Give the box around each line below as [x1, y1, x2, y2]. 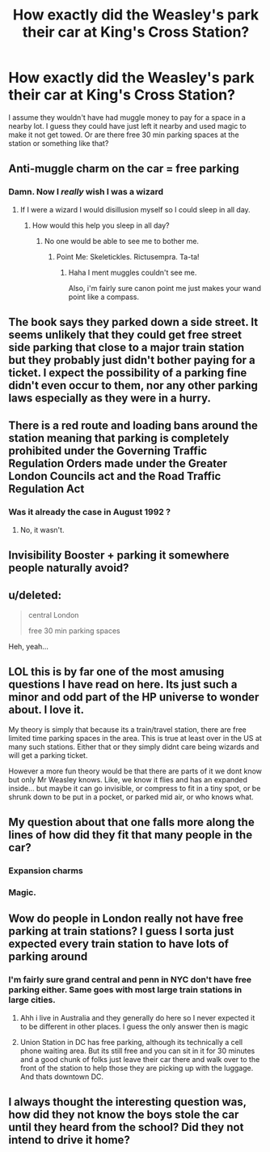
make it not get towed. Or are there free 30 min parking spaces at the [8, 130, 240, 139]
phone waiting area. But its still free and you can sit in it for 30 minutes [19, 1046, 255, 1056]
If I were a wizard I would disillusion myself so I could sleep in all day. [19, 204, 251, 214]
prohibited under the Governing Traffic [8, 444, 208, 458]
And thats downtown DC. [19, 1072, 103, 1081]
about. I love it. [8, 703, 85, 717]
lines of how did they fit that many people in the [8, 829, 253, 842]
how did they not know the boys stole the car [8, 1108, 239, 1122]
